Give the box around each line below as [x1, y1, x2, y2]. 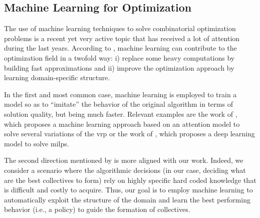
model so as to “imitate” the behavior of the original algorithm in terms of [4, 99, 233, 109]
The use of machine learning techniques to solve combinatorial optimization [4, 23, 236, 34]
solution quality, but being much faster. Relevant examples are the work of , [4, 108, 237, 119]
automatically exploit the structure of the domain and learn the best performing [4, 194, 250, 204]
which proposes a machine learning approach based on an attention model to [4, 118, 240, 129]
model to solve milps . [4, 138, 69, 148]
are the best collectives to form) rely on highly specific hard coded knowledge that [4, 174, 256, 185]
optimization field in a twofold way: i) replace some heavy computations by [4, 52, 235, 63]
